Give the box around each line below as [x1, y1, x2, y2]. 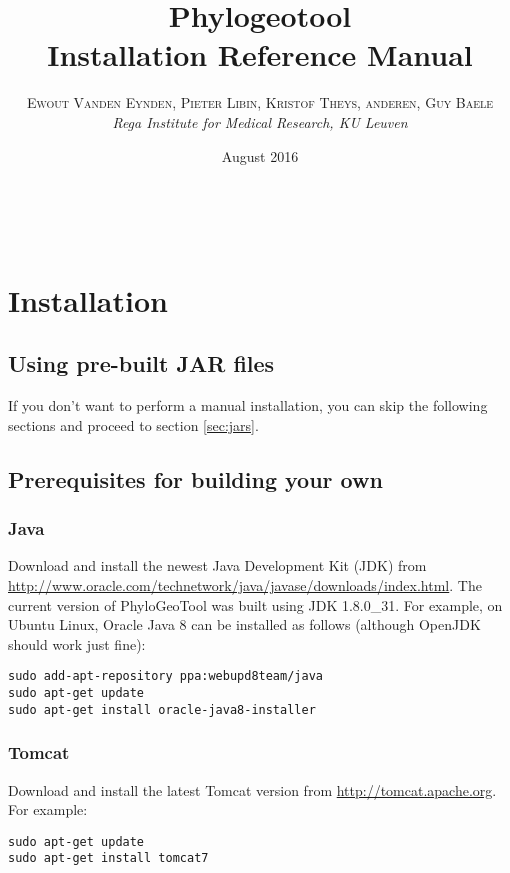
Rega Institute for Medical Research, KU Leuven [112, 111, 408, 132]
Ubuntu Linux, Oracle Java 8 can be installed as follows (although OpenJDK [8, 614, 481, 635]
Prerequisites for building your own [8, 463, 383, 494]
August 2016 [221, 145, 299, 166]
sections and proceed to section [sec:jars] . [8, 414, 259, 435]
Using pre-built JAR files [8, 348, 275, 379]
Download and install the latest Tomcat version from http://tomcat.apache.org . [8, 779, 497, 800]
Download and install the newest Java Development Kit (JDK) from [8, 555, 427, 576]
